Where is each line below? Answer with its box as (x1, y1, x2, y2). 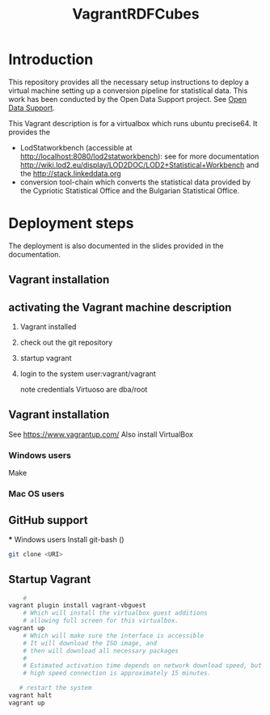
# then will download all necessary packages (23, 646, 179, 655)
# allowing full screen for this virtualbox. (23, 616, 179, 625)
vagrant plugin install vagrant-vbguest (8, 602, 147, 610)
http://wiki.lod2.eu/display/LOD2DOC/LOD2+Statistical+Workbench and (19, 159, 259, 170)
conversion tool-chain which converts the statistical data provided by (19, 177, 251, 187)
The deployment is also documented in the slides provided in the (8, 240, 224, 251)
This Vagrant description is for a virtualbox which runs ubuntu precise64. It (8, 118, 258, 128)
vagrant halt (8, 692, 53, 700)
